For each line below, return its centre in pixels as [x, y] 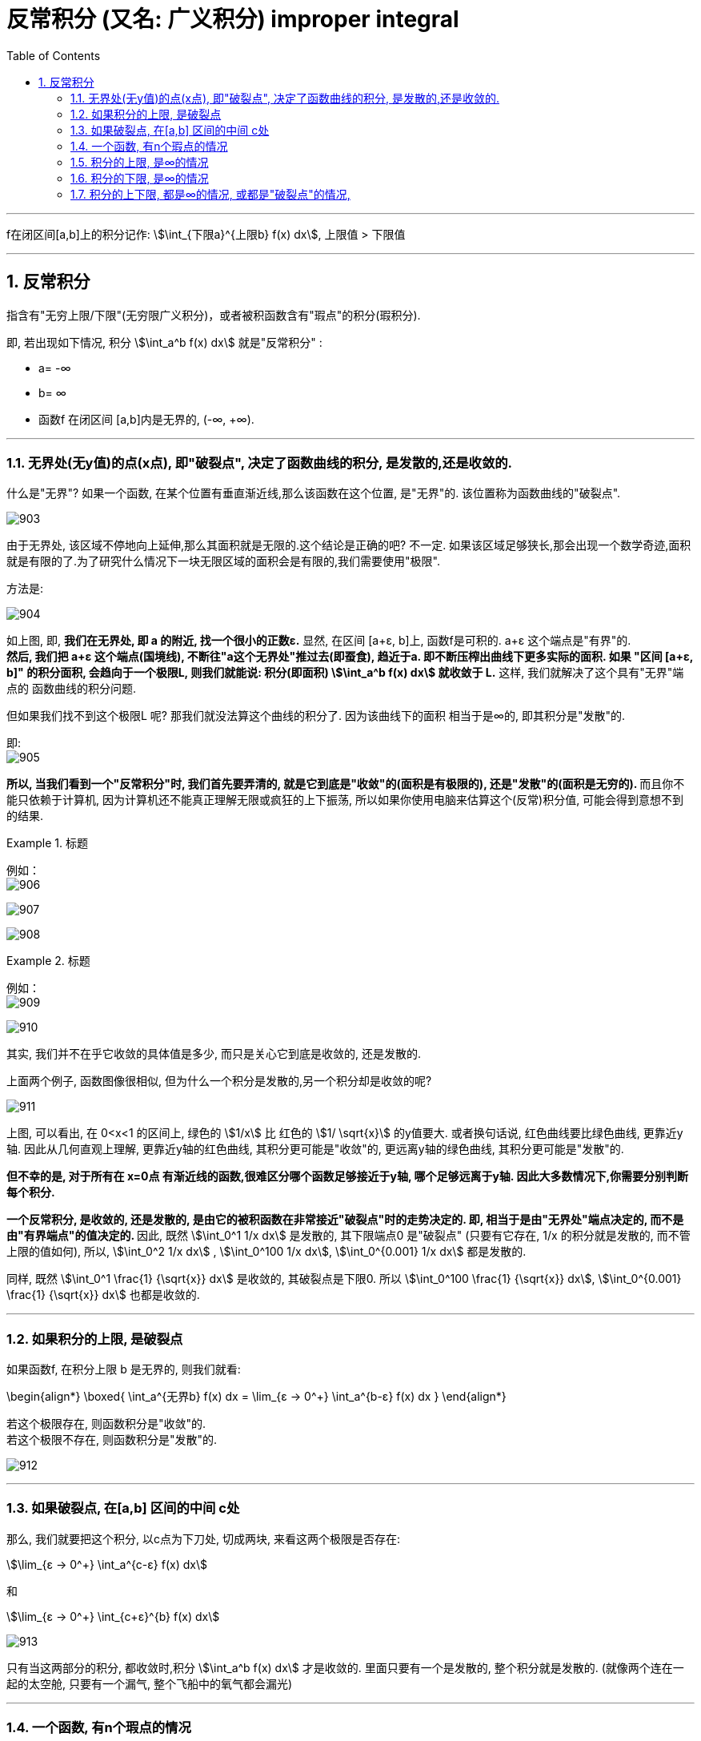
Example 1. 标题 [47, 843]
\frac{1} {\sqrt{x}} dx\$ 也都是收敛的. [103, 1295]
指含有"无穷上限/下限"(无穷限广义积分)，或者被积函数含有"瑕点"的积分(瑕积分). [214, 315]
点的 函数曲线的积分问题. [71, 689]
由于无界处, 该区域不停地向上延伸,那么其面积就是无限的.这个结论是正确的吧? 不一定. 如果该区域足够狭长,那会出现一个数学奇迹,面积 [349, 545]
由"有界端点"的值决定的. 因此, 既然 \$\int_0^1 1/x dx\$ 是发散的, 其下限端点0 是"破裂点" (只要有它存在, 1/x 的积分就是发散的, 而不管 [348, 1236]
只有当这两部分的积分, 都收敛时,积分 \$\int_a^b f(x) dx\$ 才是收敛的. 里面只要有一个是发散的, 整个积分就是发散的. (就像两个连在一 [345, 1667]
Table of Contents [54, 55]
